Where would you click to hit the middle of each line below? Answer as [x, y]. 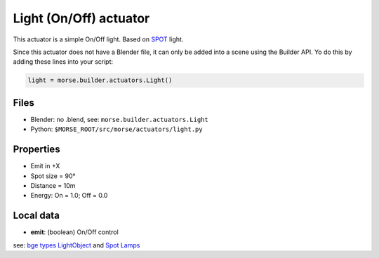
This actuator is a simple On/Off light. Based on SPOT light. [98, 39]
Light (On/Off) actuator [81, 18]
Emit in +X [45, 166]
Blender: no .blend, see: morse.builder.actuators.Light [119, 119]
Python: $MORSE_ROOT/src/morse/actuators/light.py [117, 129]
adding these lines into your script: [63, 62]
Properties [36, 150]
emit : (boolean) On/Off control [74, 232]
